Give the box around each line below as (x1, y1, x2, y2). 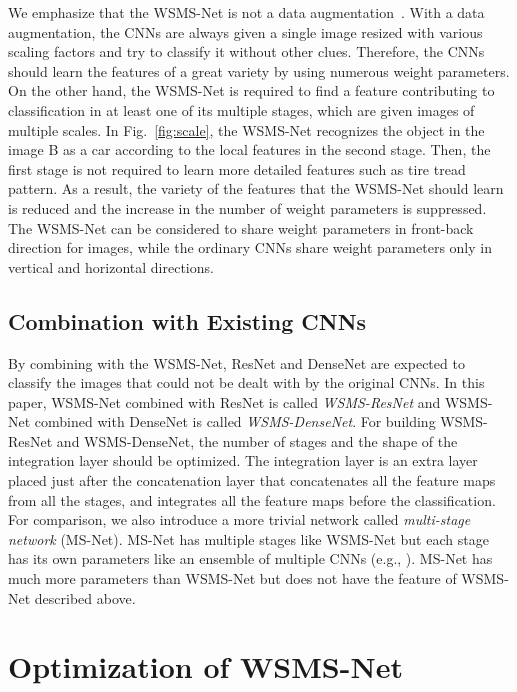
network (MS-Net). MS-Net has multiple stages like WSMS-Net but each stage (8, 528, 489, 549)
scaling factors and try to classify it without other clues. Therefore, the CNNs (8, 41, 485, 62)
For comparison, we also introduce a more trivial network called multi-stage (8, 509, 471, 530)
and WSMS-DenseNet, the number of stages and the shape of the (56, 430, 458, 451)
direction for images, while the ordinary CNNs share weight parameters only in (8, 237, 492, 258)
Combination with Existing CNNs (8, 305, 367, 336)
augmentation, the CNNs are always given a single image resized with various (8, 21, 483, 42)
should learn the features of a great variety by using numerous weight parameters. (8, 60, 510, 81)
